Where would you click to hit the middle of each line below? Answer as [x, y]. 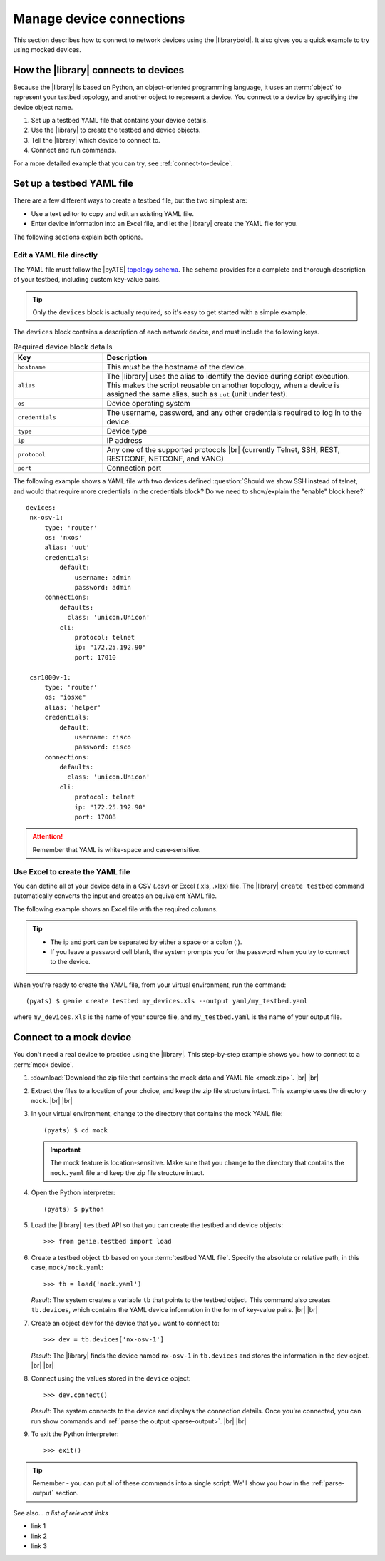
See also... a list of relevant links [61, 1513]
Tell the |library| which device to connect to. [96, 140]
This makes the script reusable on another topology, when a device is [223, 385]
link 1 [38, 1526]
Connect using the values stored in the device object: [111, 1378]
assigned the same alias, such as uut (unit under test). [197, 394]
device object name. [43, 107]
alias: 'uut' [67, 548]
